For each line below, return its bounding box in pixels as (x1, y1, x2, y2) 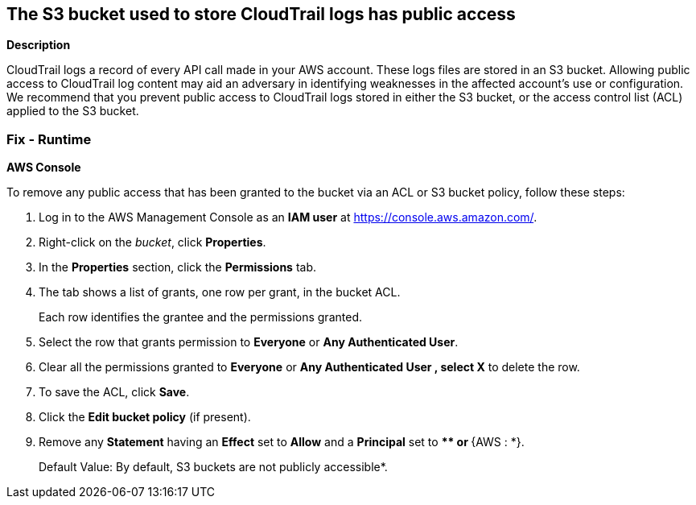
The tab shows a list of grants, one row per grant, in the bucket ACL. (39, 285, 401, 300)
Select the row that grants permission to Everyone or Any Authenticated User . (39, 335, 459, 350)
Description (6, 38, 71, 52)
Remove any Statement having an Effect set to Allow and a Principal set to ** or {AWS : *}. (39, 435, 525, 449)
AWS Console (6, 160, 81, 175)
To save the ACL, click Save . (39, 385, 190, 399)
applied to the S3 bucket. (6, 104, 139, 118)
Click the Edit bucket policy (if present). (39, 410, 251, 424)
